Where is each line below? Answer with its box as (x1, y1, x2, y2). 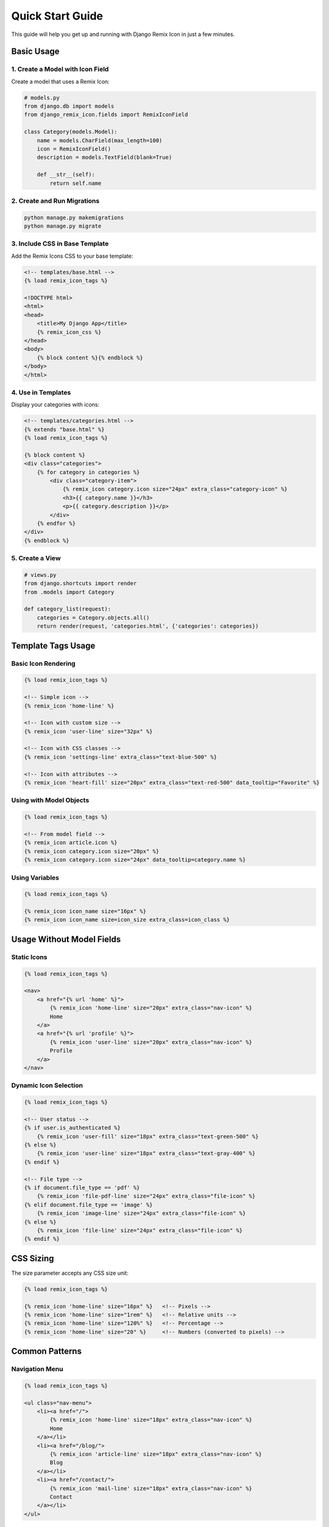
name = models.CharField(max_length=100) (37, 137, 163, 144)
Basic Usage (11, 46, 60, 57)
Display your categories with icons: (11, 401, 100, 409)
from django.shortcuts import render (24, 580, 137, 587)
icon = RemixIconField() (37, 145, 111, 153)
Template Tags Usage (11, 640, 96, 651)
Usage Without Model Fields (11, 934, 121, 944)
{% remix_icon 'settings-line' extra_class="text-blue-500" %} (24, 753, 218, 760)
